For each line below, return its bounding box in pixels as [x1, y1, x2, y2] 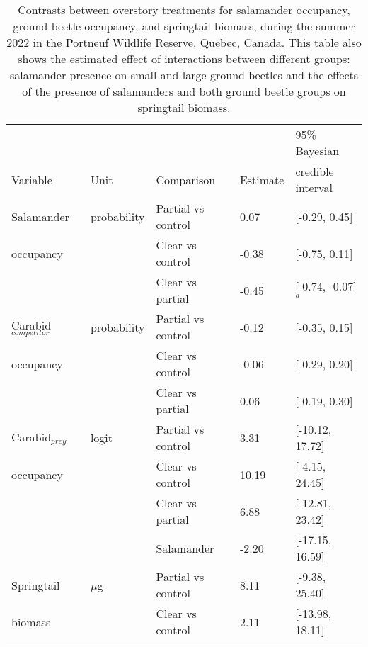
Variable [11, 171, 52, 188]
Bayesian [295, 142, 340, 159]
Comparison [156, 171, 216, 188]
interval [295, 179, 333, 196]
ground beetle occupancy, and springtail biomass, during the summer [13, 18, 355, 34]
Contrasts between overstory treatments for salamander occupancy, [18, 1, 350, 18]
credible [295, 163, 334, 179]
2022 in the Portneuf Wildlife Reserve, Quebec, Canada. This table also [6, 34, 362, 50]
